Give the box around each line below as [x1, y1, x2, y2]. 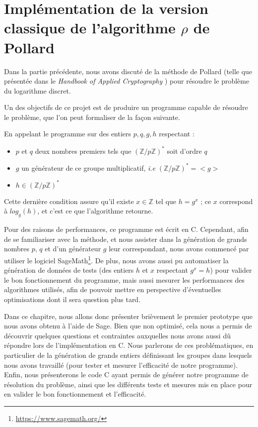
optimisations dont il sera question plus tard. [4, 294, 141, 304]
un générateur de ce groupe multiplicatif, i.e [21, 162, 156, 173]
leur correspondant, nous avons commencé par [109, 243, 249, 254]
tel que [155, 196, 177, 206]
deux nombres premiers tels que [35, 145, 131, 156]
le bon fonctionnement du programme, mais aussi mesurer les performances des [4, 274, 245, 285]
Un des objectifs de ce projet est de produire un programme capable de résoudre [4, 102, 248, 112]
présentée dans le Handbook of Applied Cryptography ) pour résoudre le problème [4, 76, 250, 86]
